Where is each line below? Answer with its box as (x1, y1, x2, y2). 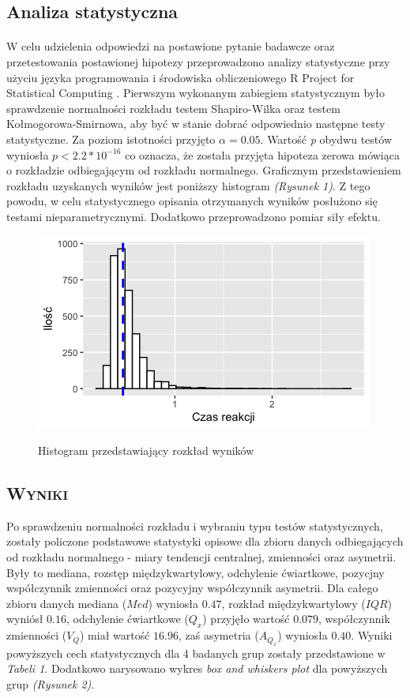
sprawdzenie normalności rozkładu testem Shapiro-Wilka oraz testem (6, 99, 340, 116)
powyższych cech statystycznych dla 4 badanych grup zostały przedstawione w (6, 644, 386, 661)
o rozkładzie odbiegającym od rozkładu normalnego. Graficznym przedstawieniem (6, 162, 401, 178)
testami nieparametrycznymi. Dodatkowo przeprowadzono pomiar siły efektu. (6, 208, 381, 224)
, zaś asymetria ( (178, 627, 259, 644)
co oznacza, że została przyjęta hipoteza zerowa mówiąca (125, 146, 400, 163)
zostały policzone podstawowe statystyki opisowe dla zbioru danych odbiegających (6, 533, 404, 550)
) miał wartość (80, 627, 150, 644)
